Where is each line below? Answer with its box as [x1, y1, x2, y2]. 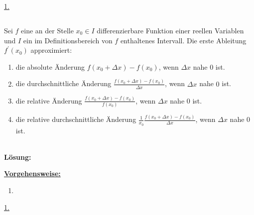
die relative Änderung [15, 95, 82, 106]
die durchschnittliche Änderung [15, 78, 112, 89]
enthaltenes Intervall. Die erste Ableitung [120, 35, 247, 45]
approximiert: [30, 45, 72, 55]
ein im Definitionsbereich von [23, 35, 113, 45]
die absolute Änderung [15, 61, 85, 72]
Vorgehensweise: [4, 168, 61, 179]
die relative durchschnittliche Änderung [15, 114, 136, 124]
